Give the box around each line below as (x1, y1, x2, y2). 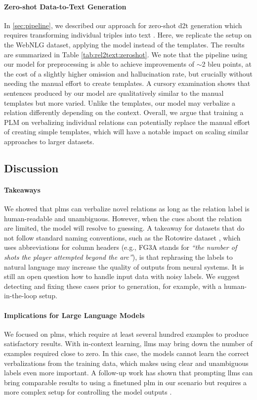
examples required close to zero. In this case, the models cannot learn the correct (4, 348, 249, 359)
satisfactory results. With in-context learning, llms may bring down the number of (4, 338, 253, 349)
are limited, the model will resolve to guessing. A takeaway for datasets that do (4, 223, 245, 233)
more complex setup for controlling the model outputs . (4, 387, 172, 397)
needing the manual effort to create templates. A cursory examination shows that (4, 78, 251, 88)
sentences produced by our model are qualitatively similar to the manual (4, 87, 224, 98)
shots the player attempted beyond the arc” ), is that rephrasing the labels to (4, 252, 233, 262)
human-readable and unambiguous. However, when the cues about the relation (4, 213, 242, 223)
